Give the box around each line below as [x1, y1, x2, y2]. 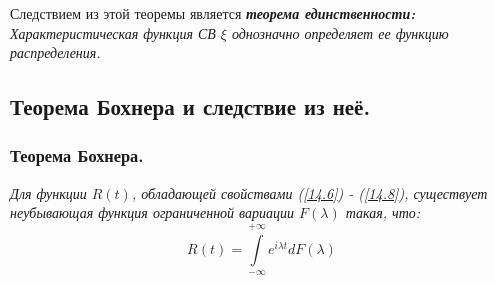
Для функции [10, 182, 87, 203]
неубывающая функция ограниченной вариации [10, 202, 295, 223]
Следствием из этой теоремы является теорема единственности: [10, 3, 416, 23]
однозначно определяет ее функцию [231, 22, 449, 43]
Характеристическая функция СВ [10, 22, 216, 43]
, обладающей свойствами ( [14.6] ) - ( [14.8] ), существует [131, 182, 488, 203]
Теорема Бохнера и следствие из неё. [10, 91, 371, 122]
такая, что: [345, 202, 421, 223]
